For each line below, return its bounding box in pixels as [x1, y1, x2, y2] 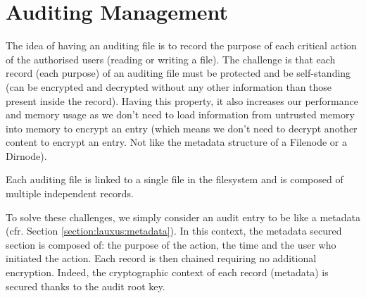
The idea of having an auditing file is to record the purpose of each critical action [6, 38, 357, 53]
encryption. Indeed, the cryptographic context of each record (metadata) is [6, 265, 329, 280]
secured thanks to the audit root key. [6, 278, 165, 293]
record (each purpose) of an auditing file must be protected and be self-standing [6, 66, 351, 80]
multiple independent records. [6, 186, 134, 201]
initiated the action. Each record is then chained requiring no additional [6, 251, 317, 266]
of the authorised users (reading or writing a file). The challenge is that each [6, 51, 336, 66]
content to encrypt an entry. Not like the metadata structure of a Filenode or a [6, 135, 348, 149]
